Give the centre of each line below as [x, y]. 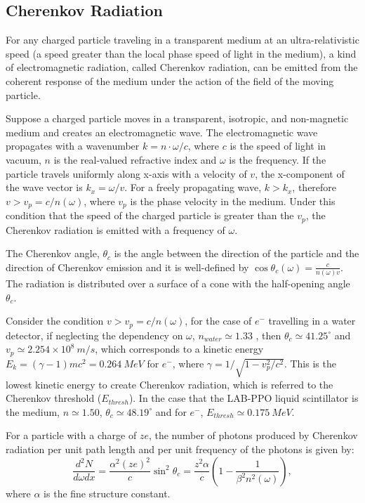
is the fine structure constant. [107, 493]
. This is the [310, 363]
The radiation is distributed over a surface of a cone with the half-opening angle [178, 283]
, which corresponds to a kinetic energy [179, 349]
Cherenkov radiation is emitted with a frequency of [115, 229]
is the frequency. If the [278, 159]
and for [171, 411]
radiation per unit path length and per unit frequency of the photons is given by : [180, 449]
